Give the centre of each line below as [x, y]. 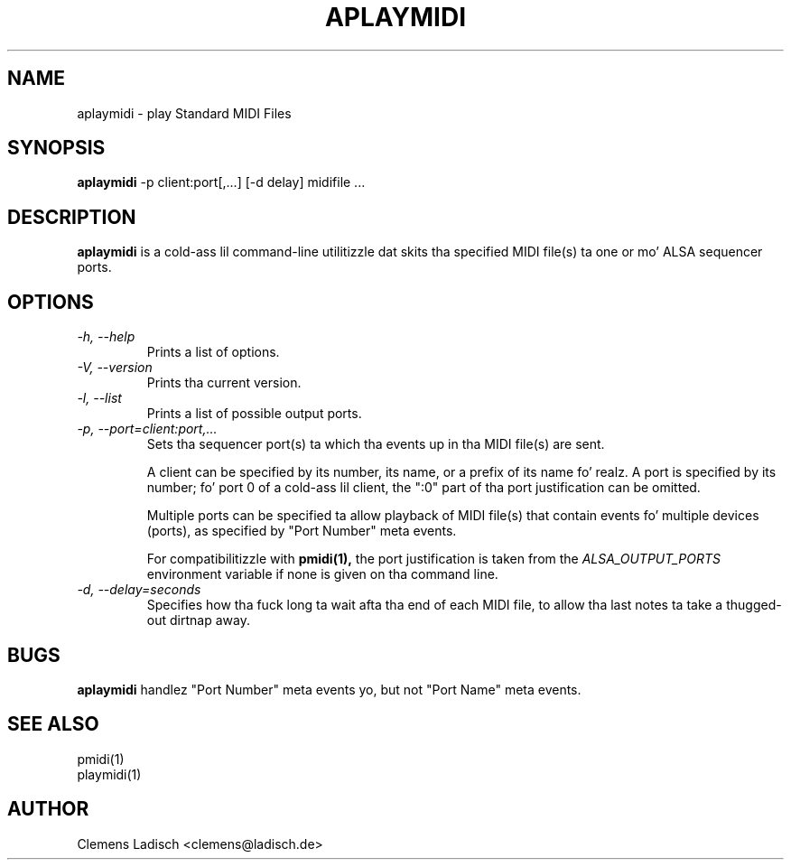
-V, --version [115, 368]
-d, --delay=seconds [139, 590]
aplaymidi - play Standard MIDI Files [184, 113]
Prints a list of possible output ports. [254, 414]
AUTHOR [48, 809]
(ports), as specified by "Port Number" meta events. [302, 531]
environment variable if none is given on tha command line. [322, 574]
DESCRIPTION [72, 217]
